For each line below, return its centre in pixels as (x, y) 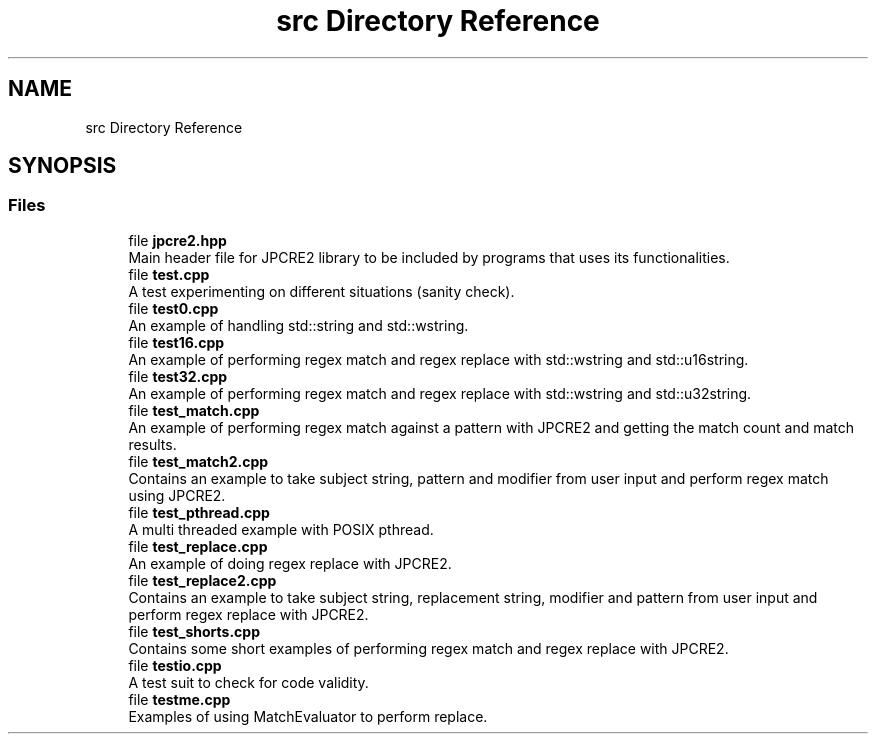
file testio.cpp (175, 665)
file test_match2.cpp (198, 461)
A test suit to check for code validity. (248, 682)
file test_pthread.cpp (199, 512)
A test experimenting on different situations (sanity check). (321, 291)
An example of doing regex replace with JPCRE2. (290, 563)
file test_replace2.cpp (202, 580)
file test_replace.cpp (198, 546)
